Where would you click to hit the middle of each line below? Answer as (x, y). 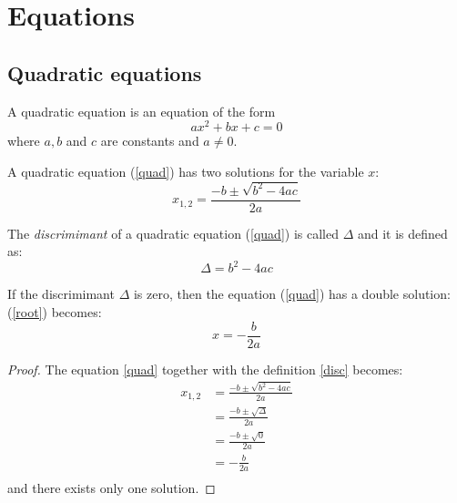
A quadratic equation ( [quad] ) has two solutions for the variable (186, 171)
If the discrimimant (61, 294)
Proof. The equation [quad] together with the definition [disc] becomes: (205, 369)
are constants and (150, 141)
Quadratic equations (105, 72)
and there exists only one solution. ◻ (112, 487)
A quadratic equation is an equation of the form (142, 111)
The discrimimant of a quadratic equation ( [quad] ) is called (173, 233)
